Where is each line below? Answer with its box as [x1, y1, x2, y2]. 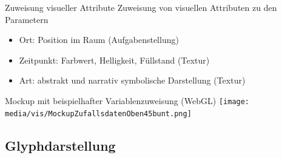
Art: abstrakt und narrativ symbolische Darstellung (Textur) [19, 74, 246, 87]
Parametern [5, 13, 49, 25]
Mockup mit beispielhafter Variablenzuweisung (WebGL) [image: [5, 94, 250, 107]
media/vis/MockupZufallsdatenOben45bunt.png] [5, 109, 192, 118]
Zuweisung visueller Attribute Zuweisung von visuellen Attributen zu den [5, 1, 277, 13]
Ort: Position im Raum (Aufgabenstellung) [19, 33, 179, 46]
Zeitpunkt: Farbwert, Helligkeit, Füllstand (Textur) [19, 53, 210, 66]
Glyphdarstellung [5, 136, 116, 154]
